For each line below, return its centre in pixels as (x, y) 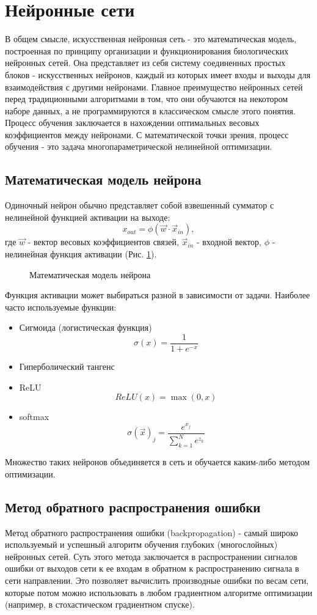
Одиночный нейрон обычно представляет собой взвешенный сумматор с (140, 205)
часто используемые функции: (61, 307)
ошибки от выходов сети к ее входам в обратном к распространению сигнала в (152, 568)
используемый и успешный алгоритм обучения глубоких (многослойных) (141, 544)
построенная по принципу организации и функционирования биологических (147, 50)
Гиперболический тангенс (67, 366)
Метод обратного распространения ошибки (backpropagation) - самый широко (151, 532)
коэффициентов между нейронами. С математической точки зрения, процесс (147, 134)
